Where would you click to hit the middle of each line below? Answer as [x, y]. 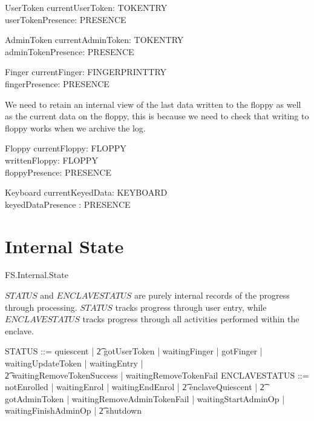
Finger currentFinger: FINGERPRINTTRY [86, 72]
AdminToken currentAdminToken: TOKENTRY [94, 40]
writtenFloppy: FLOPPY [51, 160]
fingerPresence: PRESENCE [57, 83]
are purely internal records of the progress [212, 295]
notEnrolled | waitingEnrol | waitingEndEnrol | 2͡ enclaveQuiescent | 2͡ [135, 387]
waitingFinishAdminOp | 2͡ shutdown [73, 410]
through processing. [41, 307]
